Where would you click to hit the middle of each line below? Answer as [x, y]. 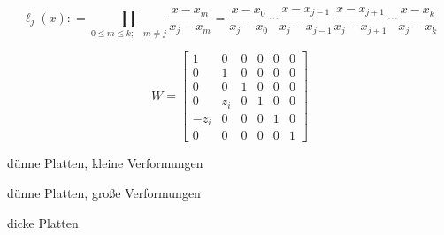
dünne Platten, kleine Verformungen [105, 163]
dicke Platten [43, 222]
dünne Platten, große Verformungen [104, 192]
